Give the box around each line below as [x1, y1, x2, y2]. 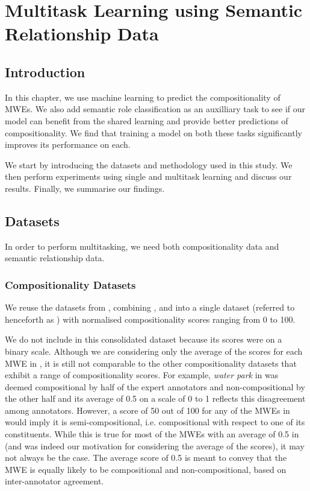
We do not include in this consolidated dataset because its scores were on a [5, 333, 282, 346]
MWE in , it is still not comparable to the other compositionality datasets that [5, 356, 297, 369]
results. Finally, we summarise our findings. [5, 182, 165, 194]
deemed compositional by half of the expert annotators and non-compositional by [5, 380, 305, 393]
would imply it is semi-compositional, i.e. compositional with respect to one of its [5, 416, 305, 428]
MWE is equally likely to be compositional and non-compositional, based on [5, 463, 287, 475]
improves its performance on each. [5, 138, 131, 151]
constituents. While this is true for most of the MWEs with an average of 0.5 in [5, 428, 299, 440]
